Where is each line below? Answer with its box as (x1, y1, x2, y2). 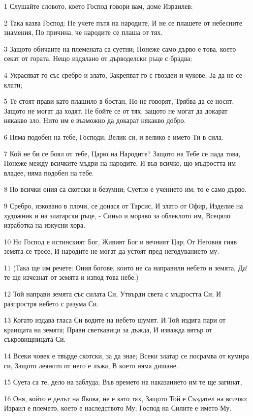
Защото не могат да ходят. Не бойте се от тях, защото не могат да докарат (4, 105, 228, 116)
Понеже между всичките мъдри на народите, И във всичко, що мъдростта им (4, 158, 236, 168)
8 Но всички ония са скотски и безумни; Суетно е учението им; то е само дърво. (4, 184, 247, 194)
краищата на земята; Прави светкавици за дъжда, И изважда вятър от (4, 324, 212, 334)
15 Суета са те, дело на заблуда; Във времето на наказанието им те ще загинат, (4, 377, 242, 387)
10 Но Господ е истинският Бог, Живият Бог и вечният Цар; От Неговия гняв (4, 236, 237, 246)
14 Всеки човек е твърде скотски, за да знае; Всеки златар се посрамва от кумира (4, 351, 249, 361)
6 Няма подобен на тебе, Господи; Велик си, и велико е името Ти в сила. (4, 131, 223, 142)
